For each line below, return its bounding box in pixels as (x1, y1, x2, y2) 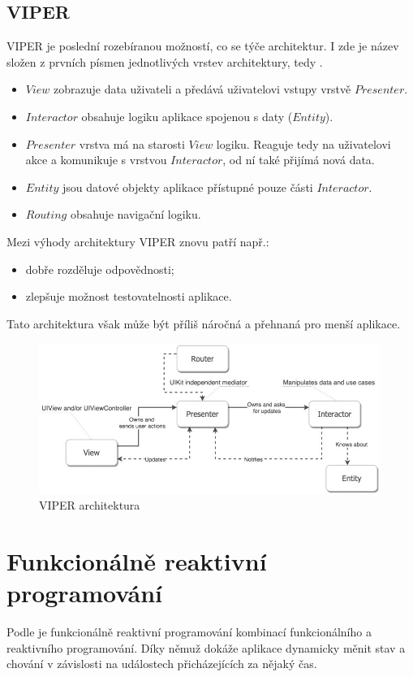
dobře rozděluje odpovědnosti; (25, 260, 174, 277)
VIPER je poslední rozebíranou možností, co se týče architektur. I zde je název (6, 37, 399, 54)
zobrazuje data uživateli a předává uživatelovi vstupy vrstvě (54, 80, 351, 98)
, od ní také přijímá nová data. (222, 151, 375, 168)
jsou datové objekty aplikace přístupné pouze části (62, 178, 313, 195)
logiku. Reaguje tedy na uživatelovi (216, 135, 391, 152)
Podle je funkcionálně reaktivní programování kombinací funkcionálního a (6, 623, 372, 640)
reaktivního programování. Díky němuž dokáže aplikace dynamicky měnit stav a (6, 639, 406, 656)
